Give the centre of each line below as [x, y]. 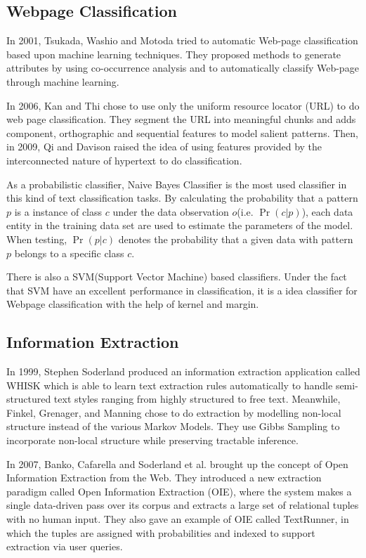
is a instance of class [58, 211]
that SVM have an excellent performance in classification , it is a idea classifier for [182, 290]
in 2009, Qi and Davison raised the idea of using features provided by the [164, 147]
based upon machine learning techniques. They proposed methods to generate [174, 54]
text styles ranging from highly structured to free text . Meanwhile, [197, 399]
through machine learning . [63, 81]
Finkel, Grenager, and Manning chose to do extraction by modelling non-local [174, 412]
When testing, [37, 239]
